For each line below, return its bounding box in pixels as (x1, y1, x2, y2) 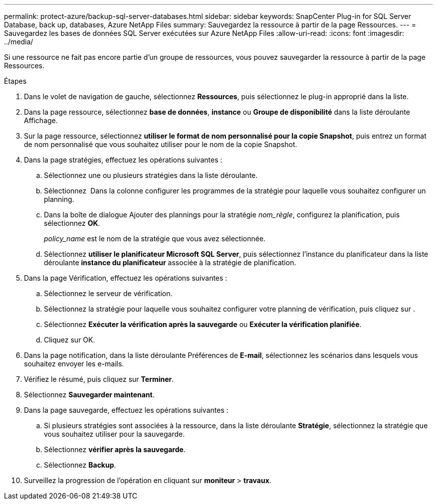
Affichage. (24, 116, 58, 125)
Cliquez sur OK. (44, 336, 95, 344)
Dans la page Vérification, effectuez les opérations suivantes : (24, 274, 227, 282)
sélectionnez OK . (44, 219, 100, 227)
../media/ (4, 37, 33, 46)
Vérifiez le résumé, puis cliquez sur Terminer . (24, 375, 174, 383)
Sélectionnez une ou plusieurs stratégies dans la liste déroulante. (44, 171, 258, 179)
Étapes (4, 77, 27, 85)
